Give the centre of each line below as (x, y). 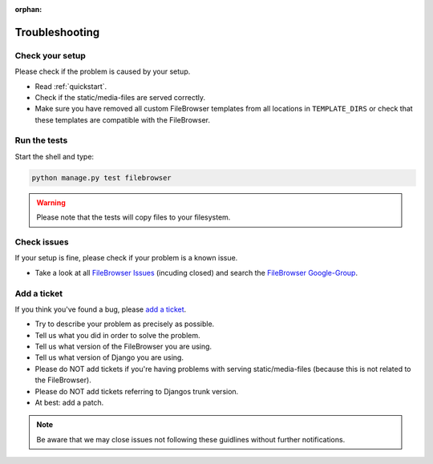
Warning (51, 202)
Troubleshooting (57, 32)
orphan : (28, 9)
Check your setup (50, 55)
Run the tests (41, 140)
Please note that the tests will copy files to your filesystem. (134, 217)
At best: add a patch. (69, 403)
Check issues (42, 242)
